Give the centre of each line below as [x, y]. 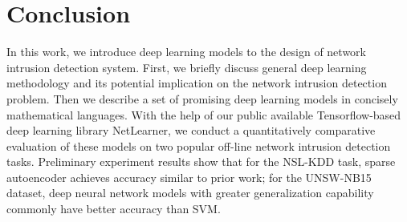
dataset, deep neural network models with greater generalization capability [190, 193]
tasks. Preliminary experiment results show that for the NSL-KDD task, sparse [201, 161]
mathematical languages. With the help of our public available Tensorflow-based [204, 114]
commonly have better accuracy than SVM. [114, 209]
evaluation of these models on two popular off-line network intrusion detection [199, 145]
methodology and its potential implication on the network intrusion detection [197, 83]
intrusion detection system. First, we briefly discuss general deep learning [187, 67]
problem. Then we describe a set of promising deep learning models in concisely [202, 98]
